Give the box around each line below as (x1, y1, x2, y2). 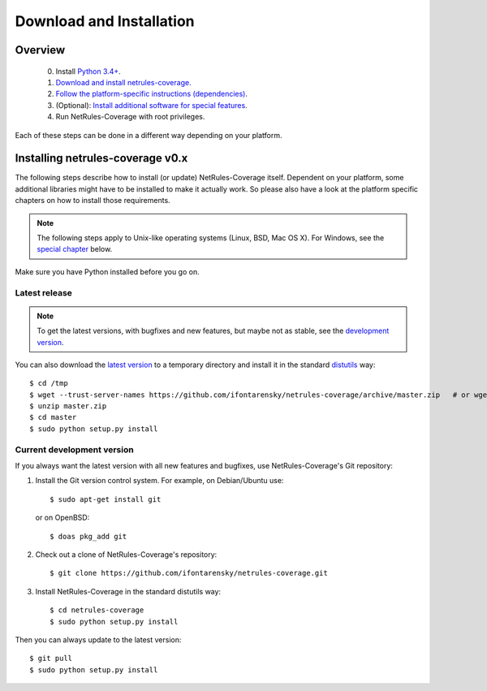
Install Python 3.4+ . (55, 66, 121, 76)
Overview (15, 43, 66, 57)
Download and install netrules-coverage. (55, 77, 192, 87)
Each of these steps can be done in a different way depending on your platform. (15, 130, 283, 140)
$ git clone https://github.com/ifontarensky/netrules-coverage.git (50, 568, 328, 578)
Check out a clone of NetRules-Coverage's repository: (35, 549, 218, 559)
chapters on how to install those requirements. (15, 196, 170, 205)
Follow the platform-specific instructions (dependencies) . (55, 89, 248, 99)
